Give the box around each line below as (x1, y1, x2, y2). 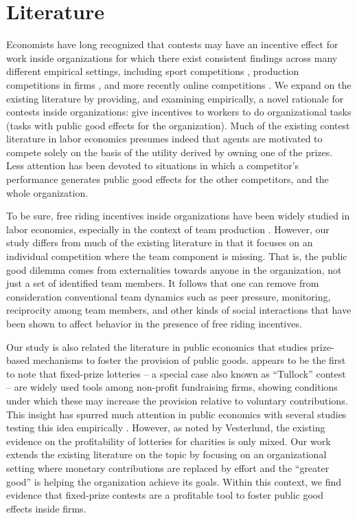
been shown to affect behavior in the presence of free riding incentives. (6, 316, 302, 330)
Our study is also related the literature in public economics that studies (6, 339, 308, 354)
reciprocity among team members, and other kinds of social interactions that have (6, 303, 352, 317)
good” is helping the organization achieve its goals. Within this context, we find (6, 474, 342, 488)
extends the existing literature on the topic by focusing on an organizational (6, 447, 327, 462)
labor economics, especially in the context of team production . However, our (6, 222, 330, 236)
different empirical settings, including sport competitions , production (6, 64, 299, 78)
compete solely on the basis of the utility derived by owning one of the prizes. (6, 144, 333, 159)
